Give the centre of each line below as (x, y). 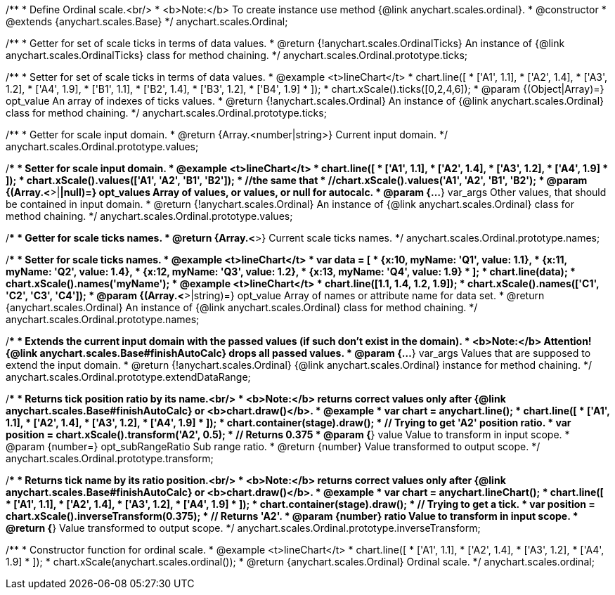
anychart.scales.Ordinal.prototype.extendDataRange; (128, 377)
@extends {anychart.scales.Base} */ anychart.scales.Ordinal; (147, 21)
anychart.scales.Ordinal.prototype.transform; (110, 458)
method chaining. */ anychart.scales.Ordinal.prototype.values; (149, 216)
